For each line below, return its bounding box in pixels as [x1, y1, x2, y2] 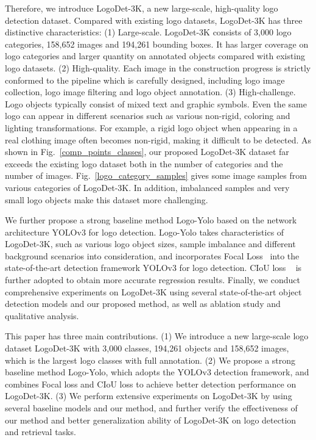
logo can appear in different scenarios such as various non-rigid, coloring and [5, 109, 290, 122]
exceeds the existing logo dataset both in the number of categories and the [5, 157, 283, 170]
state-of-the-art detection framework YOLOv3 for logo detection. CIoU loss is [5, 261, 302, 274]
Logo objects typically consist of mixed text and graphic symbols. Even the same [5, 97, 307, 110]
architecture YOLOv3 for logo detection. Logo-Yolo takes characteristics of [5, 225, 284, 238]
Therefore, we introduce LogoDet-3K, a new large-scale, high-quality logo [5, 2, 278, 14]
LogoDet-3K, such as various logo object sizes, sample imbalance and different [5, 237, 296, 250]
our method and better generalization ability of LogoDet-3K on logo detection [5, 413, 297, 426]
